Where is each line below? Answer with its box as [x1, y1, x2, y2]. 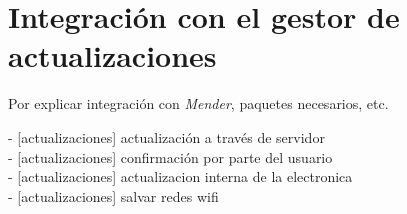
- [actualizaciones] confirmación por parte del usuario [8, 146, 333, 167]
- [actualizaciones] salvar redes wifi [8, 185, 219, 206]
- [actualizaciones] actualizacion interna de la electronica [8, 166, 353, 187]
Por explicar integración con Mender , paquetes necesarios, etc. [8, 93, 389, 114]
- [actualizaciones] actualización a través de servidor [8, 126, 325, 147]
